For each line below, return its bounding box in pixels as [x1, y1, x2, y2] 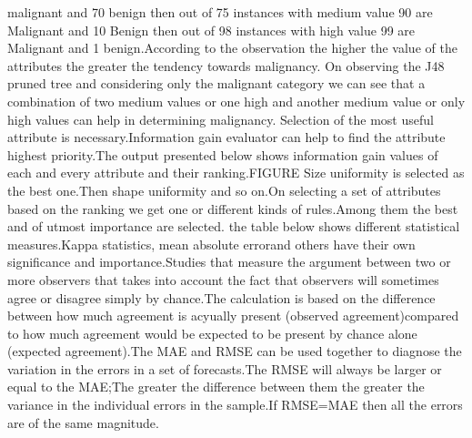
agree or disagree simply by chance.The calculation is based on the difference [7, 288, 436, 307]
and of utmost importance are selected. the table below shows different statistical [7, 217, 460, 236]
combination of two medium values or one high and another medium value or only [7, 91, 466, 110]
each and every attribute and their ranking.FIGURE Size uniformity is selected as [7, 163, 465, 182]
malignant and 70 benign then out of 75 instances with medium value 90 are [7, 3, 433, 21]
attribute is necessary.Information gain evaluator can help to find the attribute [7, 127, 446, 147]
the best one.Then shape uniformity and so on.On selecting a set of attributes [7, 180, 441, 199]
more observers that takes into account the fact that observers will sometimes [7, 270, 439, 289]
